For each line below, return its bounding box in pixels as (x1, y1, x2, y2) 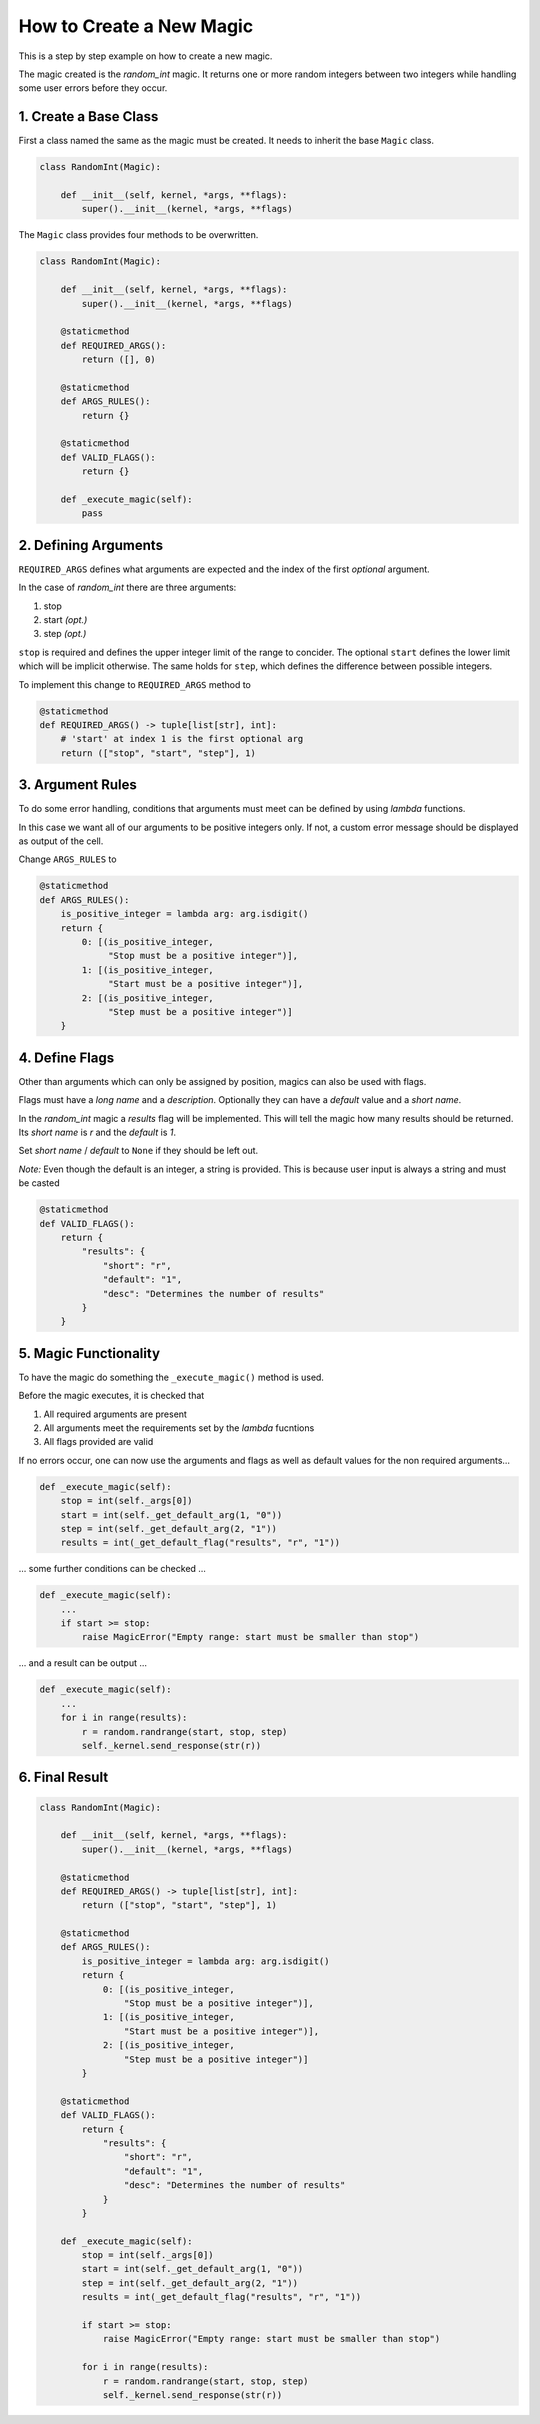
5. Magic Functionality (18, 1345, 160, 1362)
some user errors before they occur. (18, 82, 168, 94)
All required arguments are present (43, 1408, 187, 1420)
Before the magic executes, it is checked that (18, 1390, 205, 1402)
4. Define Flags (18, 1049, 115, 1066)
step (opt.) (43, 628, 87, 640)
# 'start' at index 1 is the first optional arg (60, 733, 304, 745)
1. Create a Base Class (18, 108, 159, 125)
